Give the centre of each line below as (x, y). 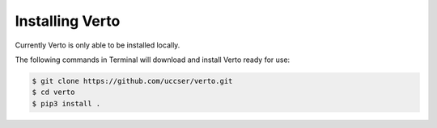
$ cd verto (53, 92)
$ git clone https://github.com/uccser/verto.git (132, 81)
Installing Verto (68, 21)
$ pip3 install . (66, 103)
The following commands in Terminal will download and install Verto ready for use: (153, 60)
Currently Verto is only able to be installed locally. (98, 45)
